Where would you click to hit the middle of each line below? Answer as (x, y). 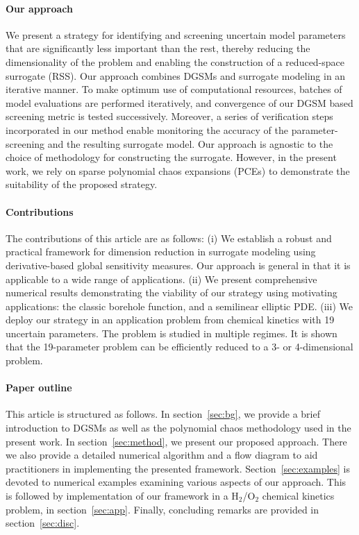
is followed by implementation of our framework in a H (122, 496)
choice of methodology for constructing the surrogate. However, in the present (171, 157)
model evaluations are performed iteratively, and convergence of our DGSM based (179, 102)
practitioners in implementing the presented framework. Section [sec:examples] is (178, 468)
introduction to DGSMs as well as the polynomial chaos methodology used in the (178, 428)
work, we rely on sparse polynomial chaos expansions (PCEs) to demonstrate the (178, 170)
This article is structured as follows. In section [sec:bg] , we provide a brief (163, 414)
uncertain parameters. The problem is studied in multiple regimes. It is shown (172, 333)
